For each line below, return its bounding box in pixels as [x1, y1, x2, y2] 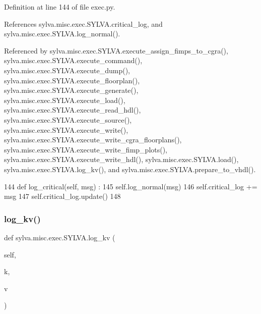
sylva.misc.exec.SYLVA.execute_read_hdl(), [4, 104, 141, 115]
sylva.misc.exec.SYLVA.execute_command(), [4, 55, 143, 66]
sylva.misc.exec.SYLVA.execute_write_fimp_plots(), [4, 144, 168, 154]
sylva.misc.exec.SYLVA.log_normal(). [4, 28, 120, 39]
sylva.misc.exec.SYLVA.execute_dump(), [4, 65, 130, 75]
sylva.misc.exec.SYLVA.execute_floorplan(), [4, 75, 140, 85]
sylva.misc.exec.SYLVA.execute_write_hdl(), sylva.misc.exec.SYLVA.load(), [4, 154, 239, 165]
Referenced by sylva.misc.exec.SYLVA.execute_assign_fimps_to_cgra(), [4, 45, 228, 56]
